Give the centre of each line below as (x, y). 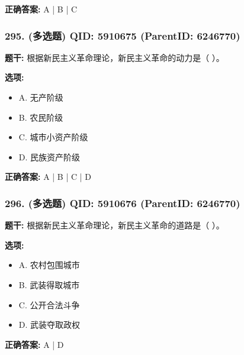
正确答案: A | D (34, 344)
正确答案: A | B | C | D (48, 177)
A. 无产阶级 (41, 97)
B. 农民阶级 (41, 117)
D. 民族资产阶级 (49, 156)
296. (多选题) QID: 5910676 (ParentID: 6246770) (123, 203)
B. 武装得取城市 (49, 284)
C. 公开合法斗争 (49, 304)
